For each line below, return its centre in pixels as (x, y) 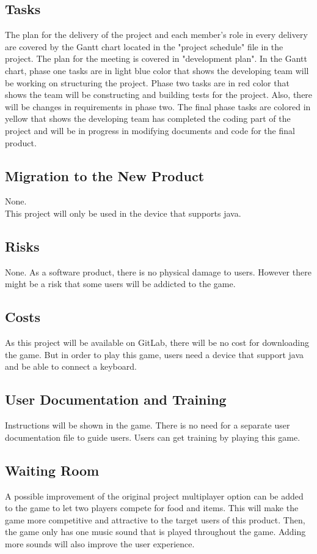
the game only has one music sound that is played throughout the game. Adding (155, 532)
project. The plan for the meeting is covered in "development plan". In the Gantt (156, 58)
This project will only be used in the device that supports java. (123, 213)
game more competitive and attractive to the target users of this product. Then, (155, 519)
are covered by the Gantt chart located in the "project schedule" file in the (144, 46)
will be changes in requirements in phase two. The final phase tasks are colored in (158, 106)
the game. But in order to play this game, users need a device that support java (155, 354)
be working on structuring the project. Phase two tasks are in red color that (147, 82)
